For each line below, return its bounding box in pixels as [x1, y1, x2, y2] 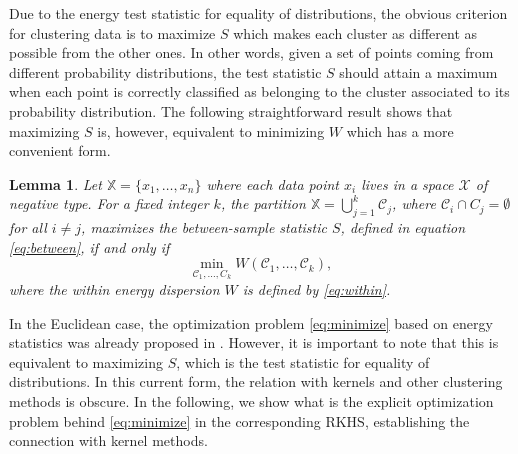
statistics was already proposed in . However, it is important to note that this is [9, 332, 499, 353]
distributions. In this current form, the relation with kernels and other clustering [9, 371, 503, 392]
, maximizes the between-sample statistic [81, 217, 327, 238]
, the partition [220, 193, 306, 214]
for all [9, 217, 47, 238]
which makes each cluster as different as [233, 22, 478, 43]
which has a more [346, 120, 454, 141]
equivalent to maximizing [9, 351, 163, 372]
